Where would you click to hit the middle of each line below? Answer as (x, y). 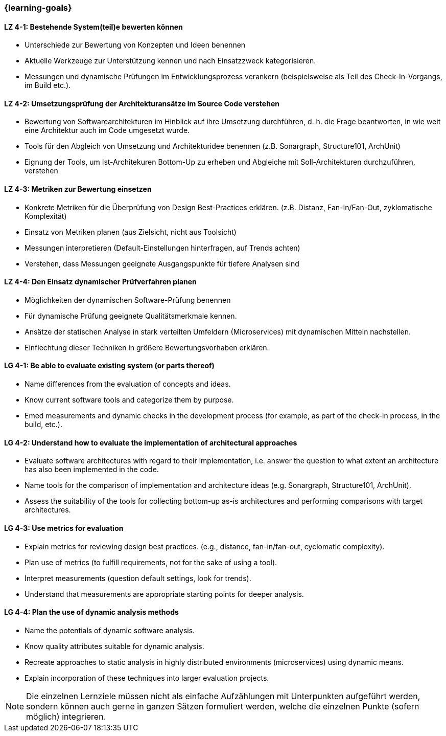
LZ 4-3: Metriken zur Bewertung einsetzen (78, 189)
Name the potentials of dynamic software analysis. (110, 630)
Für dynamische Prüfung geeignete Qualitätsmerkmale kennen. (131, 316)
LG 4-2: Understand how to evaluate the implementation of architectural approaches (151, 442)
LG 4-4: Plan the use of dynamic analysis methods (91, 612)
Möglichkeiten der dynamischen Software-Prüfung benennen (128, 300)
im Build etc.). (48, 85)
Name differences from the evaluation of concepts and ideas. (128, 384)
